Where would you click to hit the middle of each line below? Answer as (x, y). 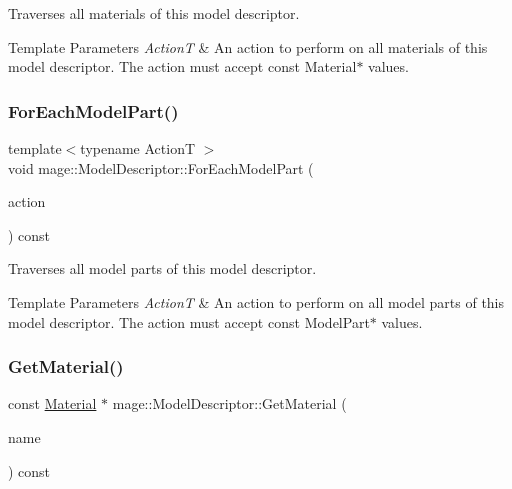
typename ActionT (138, 148)
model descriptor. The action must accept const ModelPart (189, 321)
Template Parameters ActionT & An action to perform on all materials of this (248, 46)
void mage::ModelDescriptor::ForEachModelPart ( (161, 167)
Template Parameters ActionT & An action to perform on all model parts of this (256, 301)
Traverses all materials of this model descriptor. (154, 13)
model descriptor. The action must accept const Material (182, 66)
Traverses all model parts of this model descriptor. (162, 268)
